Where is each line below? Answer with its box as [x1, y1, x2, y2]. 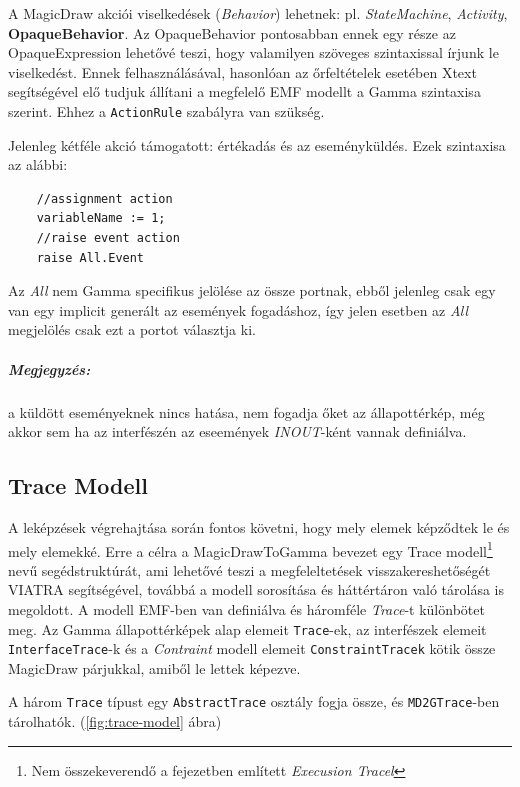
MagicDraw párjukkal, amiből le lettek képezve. [8, 657, 301, 678]
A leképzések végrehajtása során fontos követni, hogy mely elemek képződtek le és [8, 516, 510, 537]
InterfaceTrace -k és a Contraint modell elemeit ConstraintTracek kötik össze [8, 638, 496, 659]
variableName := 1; [36, 211, 166, 226]
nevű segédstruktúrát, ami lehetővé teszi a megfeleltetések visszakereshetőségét [8, 559, 491, 580]
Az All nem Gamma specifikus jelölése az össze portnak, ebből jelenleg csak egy [8, 280, 496, 301]
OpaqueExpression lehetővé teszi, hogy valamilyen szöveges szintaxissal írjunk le [8, 42, 499, 63]
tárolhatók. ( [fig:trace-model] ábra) [8, 711, 222, 732]
